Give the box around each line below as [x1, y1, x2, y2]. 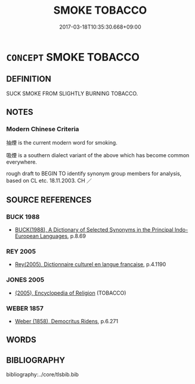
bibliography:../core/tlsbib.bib [6, 371, 79, 378]
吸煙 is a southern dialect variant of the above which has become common [6, 152, 190, 159]
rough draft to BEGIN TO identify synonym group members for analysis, [6, 170, 182, 177]
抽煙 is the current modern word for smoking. [6, 139, 117, 146]
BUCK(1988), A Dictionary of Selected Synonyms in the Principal [14, 226, 174, 233]
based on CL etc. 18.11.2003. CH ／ [6, 177, 92, 185]
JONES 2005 [6, 276, 45, 284]
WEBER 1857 [6, 304, 44, 313]
